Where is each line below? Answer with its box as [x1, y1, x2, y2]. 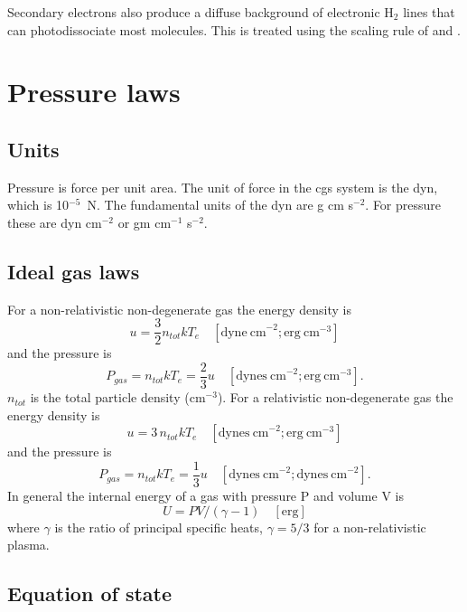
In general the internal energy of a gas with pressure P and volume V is [7, 485, 404, 504]
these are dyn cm [7, 212, 102, 231]
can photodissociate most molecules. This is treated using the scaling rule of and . [7, 20, 461, 39]
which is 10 [7, 195, 70, 214]
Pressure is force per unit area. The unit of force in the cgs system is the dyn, [7, 177, 438, 196]
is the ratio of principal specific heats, [54, 517, 263, 536]
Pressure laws [7, 73, 181, 110]
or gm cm [117, 212, 172, 231]
